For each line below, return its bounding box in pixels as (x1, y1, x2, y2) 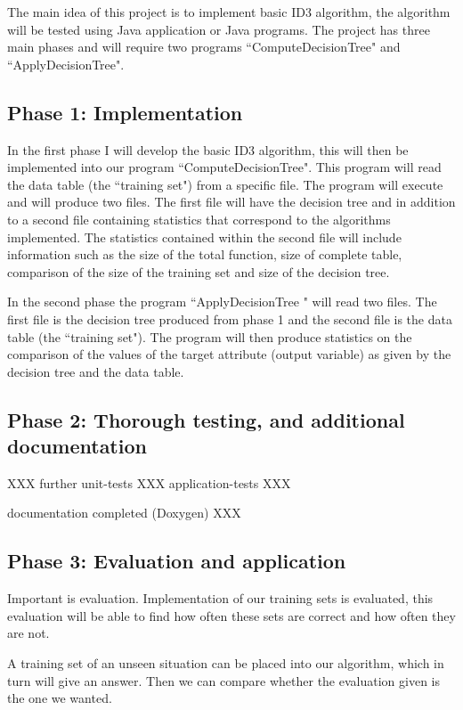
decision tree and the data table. (7, 362, 184, 380)
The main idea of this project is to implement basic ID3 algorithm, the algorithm (7, 3, 451, 20)
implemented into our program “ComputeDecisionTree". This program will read (7, 158, 442, 176)
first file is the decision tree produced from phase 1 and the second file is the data (7, 309, 452, 328)
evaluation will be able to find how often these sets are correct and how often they (7, 606, 456, 624)
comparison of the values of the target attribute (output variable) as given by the (7, 345, 451, 363)
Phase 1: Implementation (7, 98, 243, 126)
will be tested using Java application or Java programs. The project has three (7, 20, 430, 38)
